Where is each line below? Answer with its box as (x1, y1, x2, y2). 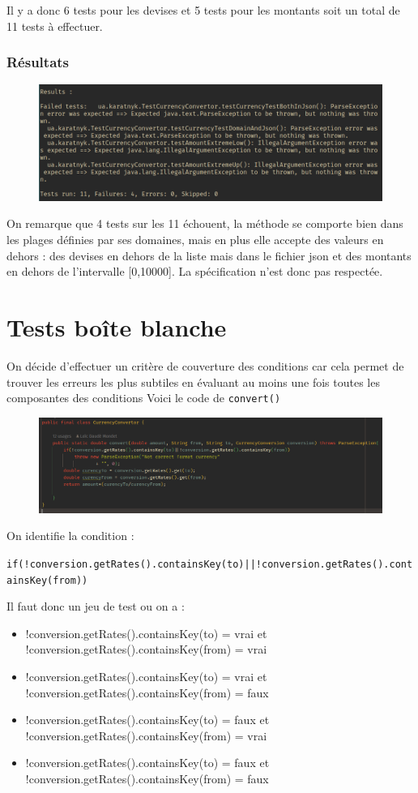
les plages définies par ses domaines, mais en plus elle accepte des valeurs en (6, 231, 384, 248)
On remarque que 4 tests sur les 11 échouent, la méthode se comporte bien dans (6, 215, 403, 232)
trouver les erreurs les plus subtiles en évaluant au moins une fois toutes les (6, 373, 380, 390)
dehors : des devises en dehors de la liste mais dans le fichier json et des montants (6, 246, 412, 264)
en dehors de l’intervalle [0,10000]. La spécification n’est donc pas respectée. (6, 263, 383, 280)
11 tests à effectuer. (6, 17, 103, 34)
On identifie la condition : (6, 527, 134, 544)
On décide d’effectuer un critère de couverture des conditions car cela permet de (6, 357, 404, 374)
